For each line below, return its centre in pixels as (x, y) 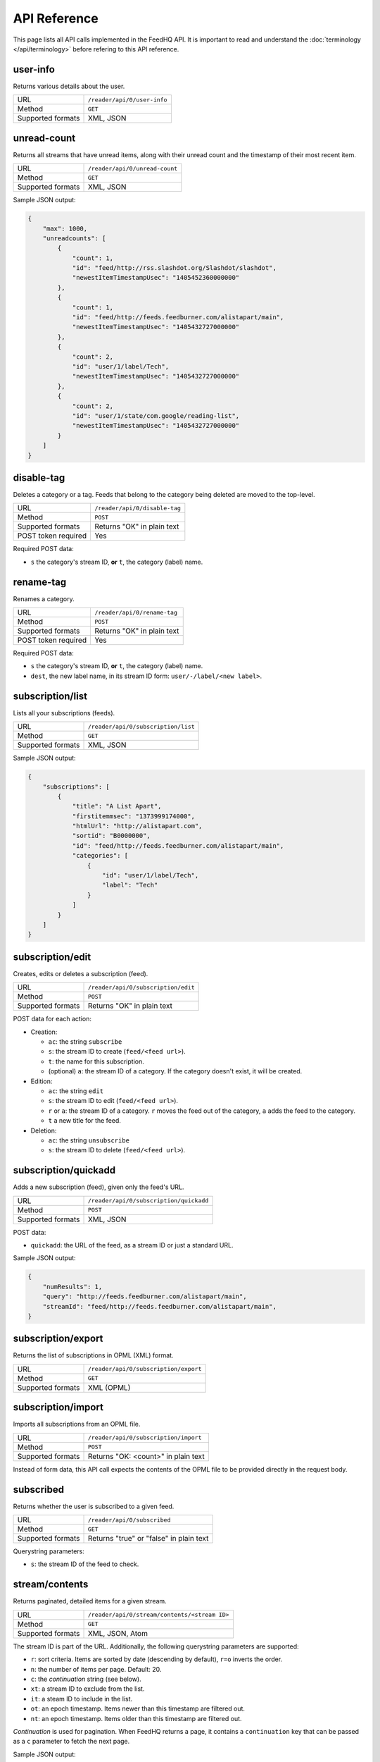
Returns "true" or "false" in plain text (148, 1539)
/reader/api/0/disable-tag (138, 508)
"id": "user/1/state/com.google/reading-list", (156, 415)
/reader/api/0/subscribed (129, 1520)
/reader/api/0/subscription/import (145, 1438)
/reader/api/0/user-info (127, 100)
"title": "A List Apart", (117, 806)
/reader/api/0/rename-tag (136, 612)
